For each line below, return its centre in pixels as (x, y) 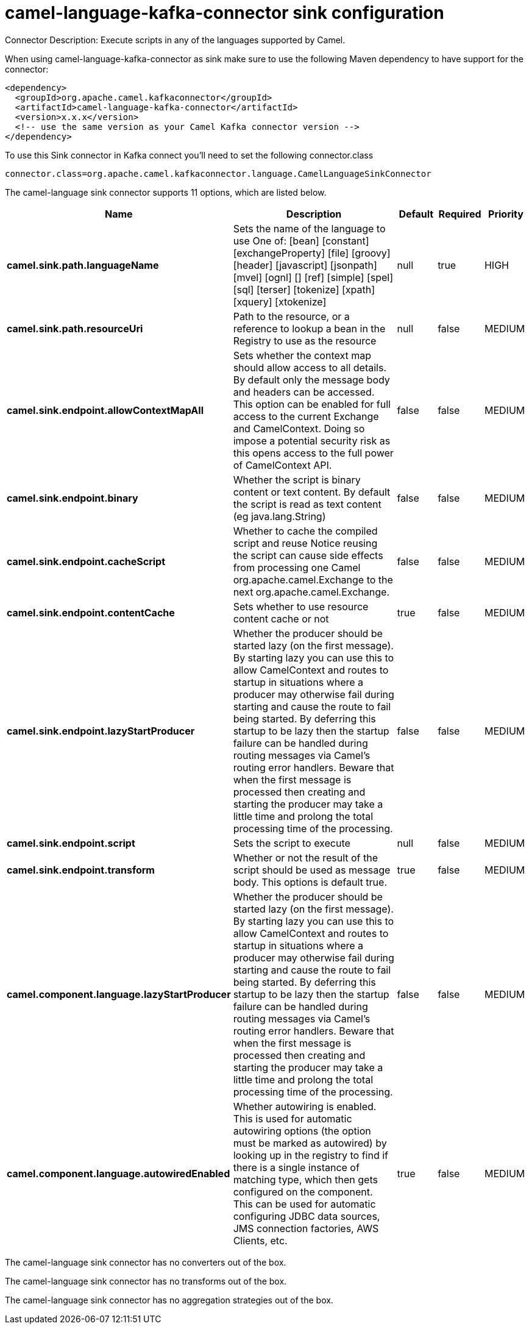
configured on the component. (303, 1192)
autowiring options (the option (302, 1131)
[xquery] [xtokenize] (280, 301)
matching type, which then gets (305, 1179)
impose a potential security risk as (312, 440)
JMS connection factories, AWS (306, 1228)
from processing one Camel (297, 567)
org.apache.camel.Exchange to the (313, 579)
